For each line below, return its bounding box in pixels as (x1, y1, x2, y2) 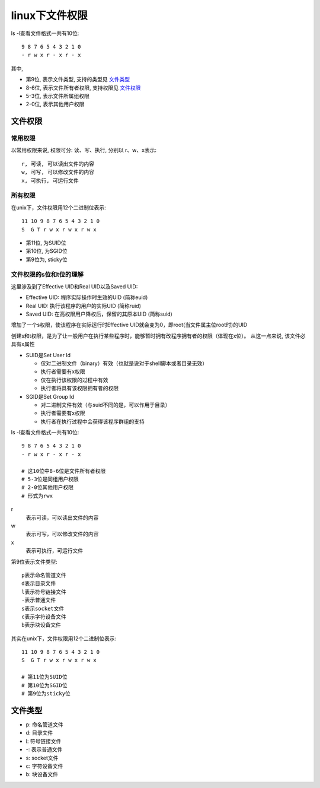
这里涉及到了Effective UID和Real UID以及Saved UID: (11, 282, 138, 290)
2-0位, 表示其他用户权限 (25, 101, 85, 108)
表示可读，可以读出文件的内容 (25, 514, 99, 521)
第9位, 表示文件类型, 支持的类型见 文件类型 (25, 76, 130, 83)
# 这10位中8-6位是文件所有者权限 (21, 468, 106, 474)
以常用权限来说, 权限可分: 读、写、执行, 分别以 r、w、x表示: (11, 147, 157, 154)
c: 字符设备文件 (25, 762, 63, 770)
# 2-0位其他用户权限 (21, 484, 74, 491)
